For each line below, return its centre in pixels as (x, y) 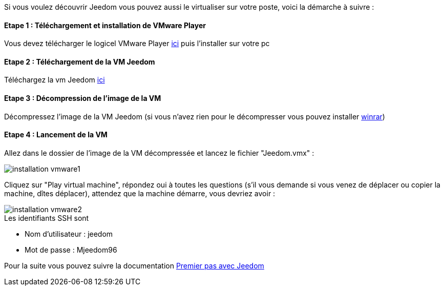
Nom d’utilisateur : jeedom (69, 234)
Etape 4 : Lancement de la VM (56, 135)
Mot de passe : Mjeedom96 (71, 250)
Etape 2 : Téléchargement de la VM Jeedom (80, 61)
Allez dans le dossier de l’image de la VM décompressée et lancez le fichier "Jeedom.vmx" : (159, 153)
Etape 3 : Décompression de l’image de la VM (83, 98)
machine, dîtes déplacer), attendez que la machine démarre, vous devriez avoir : (140, 193)
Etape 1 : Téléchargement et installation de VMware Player (105, 25)
